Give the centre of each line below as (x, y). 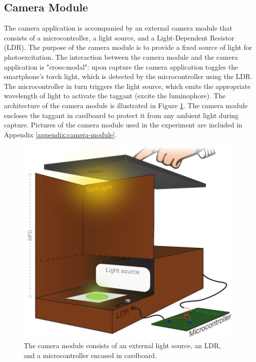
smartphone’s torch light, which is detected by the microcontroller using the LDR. (128, 76)
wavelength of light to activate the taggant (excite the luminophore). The (115, 96)
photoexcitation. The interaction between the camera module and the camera (121, 57)
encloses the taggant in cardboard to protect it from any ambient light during (121, 115)
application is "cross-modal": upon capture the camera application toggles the (121, 66)
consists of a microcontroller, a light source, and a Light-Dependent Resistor (119, 37)
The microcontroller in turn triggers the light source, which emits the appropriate (127, 86)
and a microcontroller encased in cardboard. (90, 355)
